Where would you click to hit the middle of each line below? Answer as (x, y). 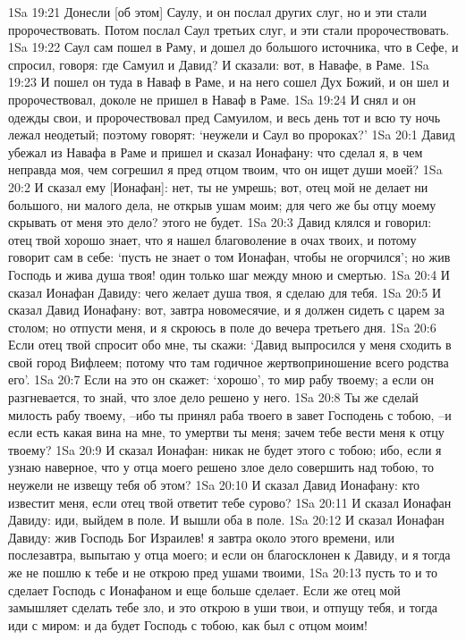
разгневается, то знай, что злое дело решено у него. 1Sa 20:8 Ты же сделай (213, 397)
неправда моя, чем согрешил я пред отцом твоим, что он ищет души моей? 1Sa (225, 169)
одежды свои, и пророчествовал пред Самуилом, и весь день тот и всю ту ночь (225, 117)
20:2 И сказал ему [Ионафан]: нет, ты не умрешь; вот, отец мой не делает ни (218, 186)
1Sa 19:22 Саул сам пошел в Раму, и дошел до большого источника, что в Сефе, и (233, 47)
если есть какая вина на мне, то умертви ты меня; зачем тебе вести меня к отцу (226, 432)
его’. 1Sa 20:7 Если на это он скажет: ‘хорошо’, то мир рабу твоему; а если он (221, 379)
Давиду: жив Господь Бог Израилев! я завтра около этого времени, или (202, 537)
